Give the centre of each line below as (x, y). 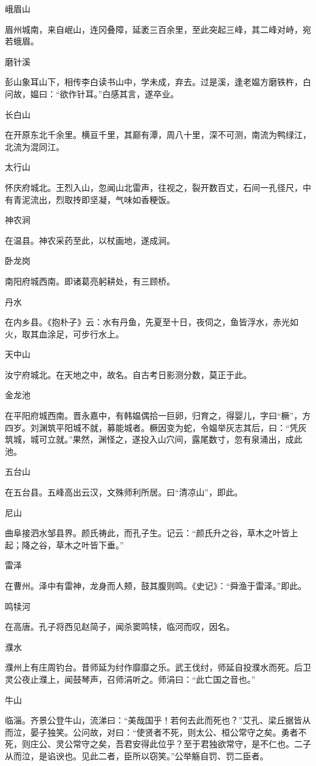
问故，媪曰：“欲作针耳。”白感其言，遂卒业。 (92, 93)
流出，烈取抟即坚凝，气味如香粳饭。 (102, 199)
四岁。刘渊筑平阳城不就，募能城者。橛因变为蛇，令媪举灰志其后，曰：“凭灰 (156, 427)
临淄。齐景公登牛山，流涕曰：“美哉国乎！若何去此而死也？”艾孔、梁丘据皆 (154, 720)
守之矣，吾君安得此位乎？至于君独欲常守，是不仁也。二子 (196, 744)
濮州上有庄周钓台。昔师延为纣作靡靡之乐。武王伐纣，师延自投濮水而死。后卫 (158, 667)
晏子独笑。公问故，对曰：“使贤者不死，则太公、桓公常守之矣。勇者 (164, 732)
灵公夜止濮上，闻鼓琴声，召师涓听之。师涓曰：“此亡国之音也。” (130, 679)
